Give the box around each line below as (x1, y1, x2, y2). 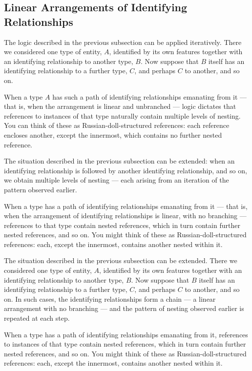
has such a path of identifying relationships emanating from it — (52, 91, 247, 102)
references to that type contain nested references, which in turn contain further (4, 220, 240, 230)
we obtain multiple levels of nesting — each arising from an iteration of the (4, 175, 229, 185)
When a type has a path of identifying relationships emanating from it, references (4, 329, 248, 339)
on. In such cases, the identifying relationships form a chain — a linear (4, 293, 216, 304)
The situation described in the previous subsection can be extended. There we (4, 255, 237, 266)
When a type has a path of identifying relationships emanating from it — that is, (4, 201, 248, 211)
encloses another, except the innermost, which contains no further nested (4, 129, 222, 140)
